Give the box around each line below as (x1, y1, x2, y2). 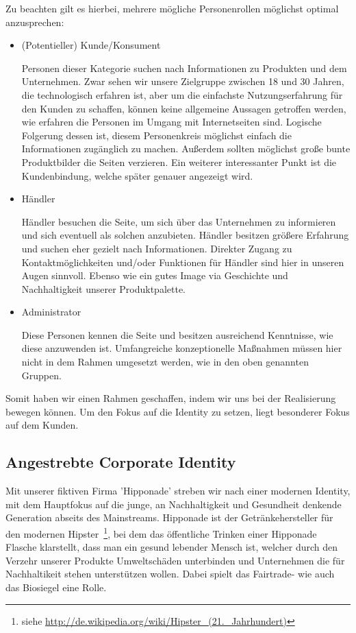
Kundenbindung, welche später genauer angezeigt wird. (21, 168, 253, 182)
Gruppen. (21, 368, 62, 382)
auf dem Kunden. (5, 418, 79, 432)
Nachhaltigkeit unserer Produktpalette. (21, 281, 186, 296)
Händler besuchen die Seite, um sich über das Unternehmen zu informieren (21, 214, 336, 228)
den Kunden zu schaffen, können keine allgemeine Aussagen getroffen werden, (21, 101, 346, 115)
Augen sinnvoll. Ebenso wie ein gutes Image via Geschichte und (21, 268, 288, 283)
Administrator (21, 304, 81, 319)
